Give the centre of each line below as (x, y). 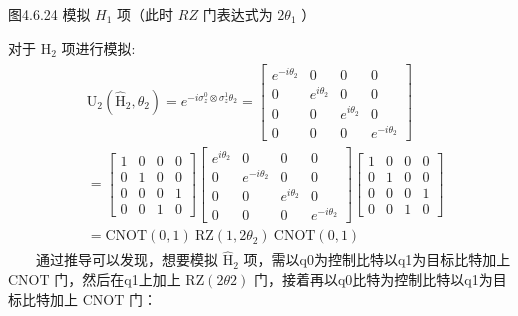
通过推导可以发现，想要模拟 (127, 259)
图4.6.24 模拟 (49, 14)
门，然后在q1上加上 (117, 279)
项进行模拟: (98, 47)
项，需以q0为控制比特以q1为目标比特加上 (377, 259)
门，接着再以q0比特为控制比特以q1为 (373, 279)
